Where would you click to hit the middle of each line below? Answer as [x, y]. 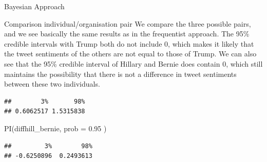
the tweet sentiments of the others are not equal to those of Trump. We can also [130, 54]
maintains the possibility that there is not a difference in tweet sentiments [120, 74]
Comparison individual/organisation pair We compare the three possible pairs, [128, 23]
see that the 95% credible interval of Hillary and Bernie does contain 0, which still [133, 63]
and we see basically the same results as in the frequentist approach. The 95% [127, 34]
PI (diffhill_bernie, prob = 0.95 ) [55, 128]
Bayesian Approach [34, 6]
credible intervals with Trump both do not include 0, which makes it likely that [129, 43]
